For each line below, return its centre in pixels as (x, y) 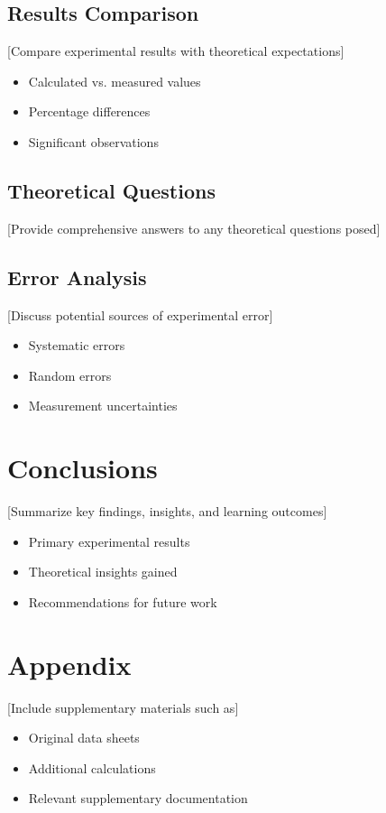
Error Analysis (77, 277)
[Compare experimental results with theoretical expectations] (176, 51)
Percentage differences (89, 111)
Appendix (69, 664)
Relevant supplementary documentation (138, 798)
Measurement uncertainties (103, 406)
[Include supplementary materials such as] (123, 707)
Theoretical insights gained (103, 572)
